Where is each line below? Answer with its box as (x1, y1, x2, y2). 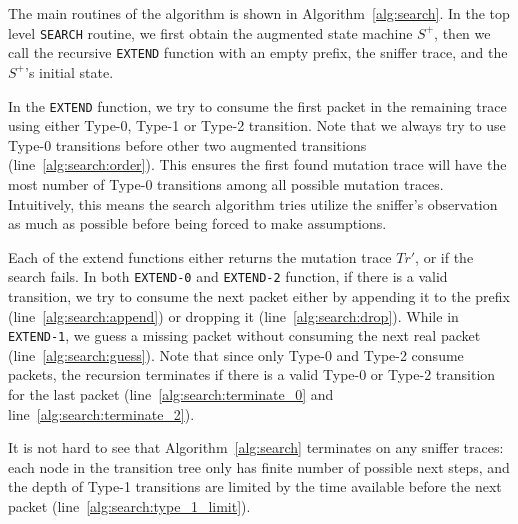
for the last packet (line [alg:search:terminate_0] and (8, 384, 334, 404)
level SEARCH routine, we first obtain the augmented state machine (8, 22, 413, 43)
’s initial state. (25, 61, 114, 82)
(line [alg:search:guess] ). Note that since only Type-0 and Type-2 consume (8, 344, 464, 365)
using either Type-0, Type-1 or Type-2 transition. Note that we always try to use (8, 115, 506, 136)
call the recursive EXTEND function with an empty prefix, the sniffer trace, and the (8, 42, 508, 63)
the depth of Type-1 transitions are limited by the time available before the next (8, 476, 502, 497)
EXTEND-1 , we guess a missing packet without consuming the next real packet (8, 325, 481, 346)
